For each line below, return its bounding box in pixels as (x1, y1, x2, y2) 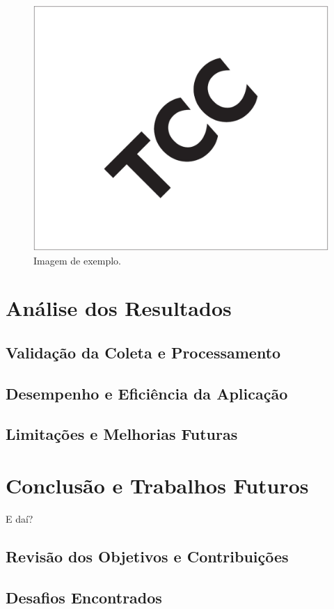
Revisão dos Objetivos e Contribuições (6, 545, 289, 567)
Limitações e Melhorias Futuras (6, 423, 238, 445)
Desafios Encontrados (6, 586, 162, 608)
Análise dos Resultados (6, 294, 232, 322)
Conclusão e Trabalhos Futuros (6, 471, 309, 500)
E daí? (6, 511, 33, 525)
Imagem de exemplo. (33, 253, 121, 267)
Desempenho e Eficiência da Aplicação (6, 382, 288, 404)
